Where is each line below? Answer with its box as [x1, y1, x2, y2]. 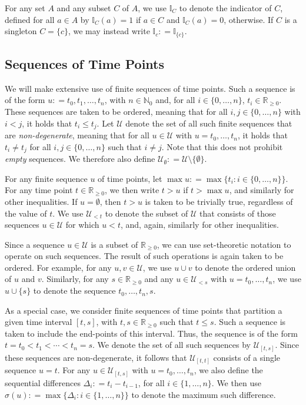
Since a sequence [5, 238, 65, 250]
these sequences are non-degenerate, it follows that [5, 351, 187, 363]
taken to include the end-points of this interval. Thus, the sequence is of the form [5, 327, 298, 339]
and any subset [56, 2, 111, 14]
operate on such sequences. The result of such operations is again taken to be [5, 250, 284, 262]
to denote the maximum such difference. [131, 388, 276, 400]
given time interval [5, 316, 72, 328]
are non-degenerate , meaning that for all [5, 129, 149, 141]
